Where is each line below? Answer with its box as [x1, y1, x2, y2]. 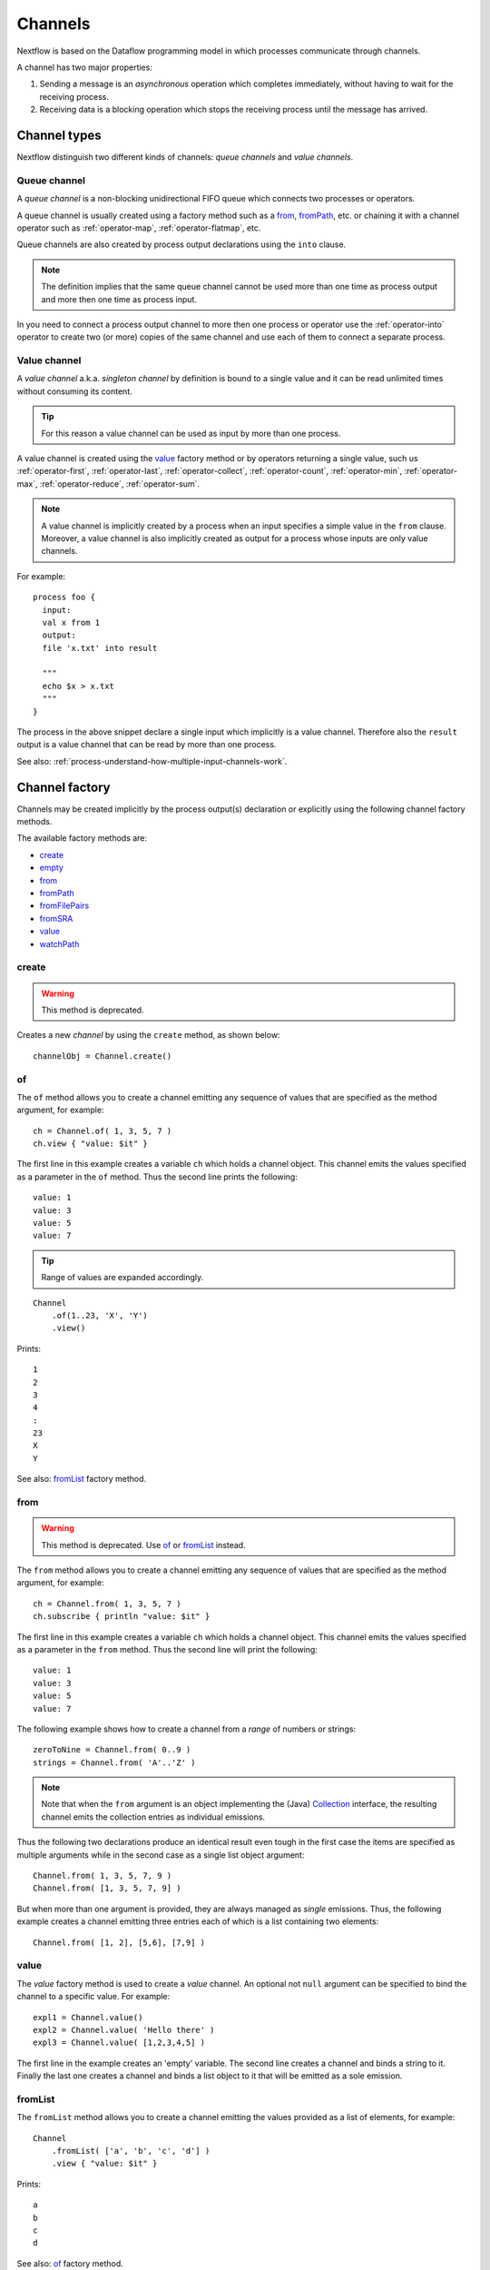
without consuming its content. [16, 386, 132, 397]
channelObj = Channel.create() [33, 1051, 172, 1061]
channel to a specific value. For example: [16, 1991, 171, 2002]
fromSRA [39, 913, 73, 923]
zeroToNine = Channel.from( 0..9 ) [33, 1744, 191, 1755]
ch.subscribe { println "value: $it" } [33, 1612, 211, 1622]
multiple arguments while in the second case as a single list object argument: [16, 1849, 305, 1860]
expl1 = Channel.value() [33, 2012, 143, 2022]
